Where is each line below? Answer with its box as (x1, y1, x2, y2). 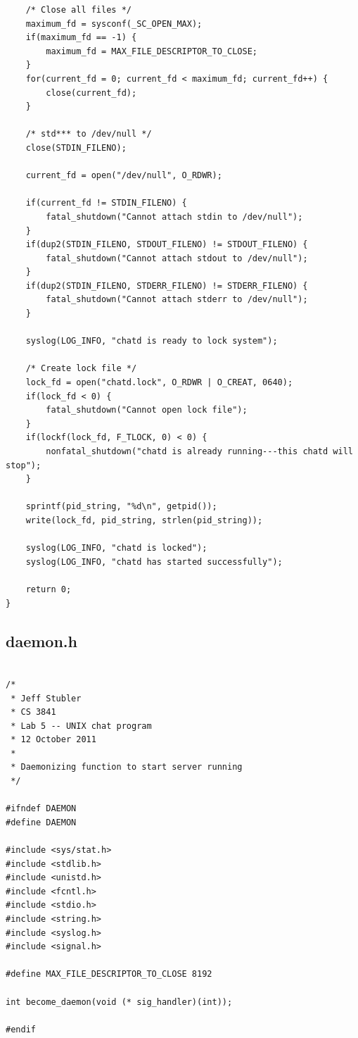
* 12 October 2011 (11, 734, 96, 745)
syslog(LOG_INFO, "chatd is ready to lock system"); (25, 336, 278, 346)
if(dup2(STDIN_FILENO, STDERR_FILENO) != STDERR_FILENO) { (25, 280, 308, 291)
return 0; (25, 584, 72, 594)
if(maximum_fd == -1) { (25, 32, 137, 43)
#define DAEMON (6, 817, 77, 827)
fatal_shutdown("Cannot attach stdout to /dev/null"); (46, 253, 308, 263)
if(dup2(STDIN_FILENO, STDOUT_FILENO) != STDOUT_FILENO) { (25, 239, 308, 250)
